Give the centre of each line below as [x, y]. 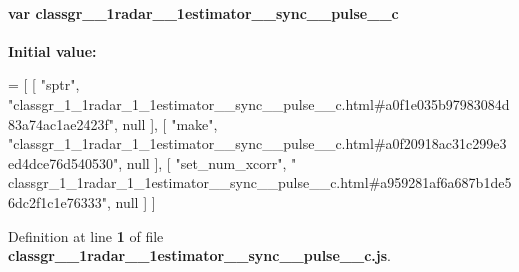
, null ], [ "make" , [165, 123]
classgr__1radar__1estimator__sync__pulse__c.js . [199, 255]
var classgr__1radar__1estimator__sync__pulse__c [203, 12]
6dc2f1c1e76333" [57, 201]
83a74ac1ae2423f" [61, 123]
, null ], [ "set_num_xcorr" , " [207, 162]
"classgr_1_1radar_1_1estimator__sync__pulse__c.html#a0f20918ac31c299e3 [257, 143]
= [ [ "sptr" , [44, 84]
